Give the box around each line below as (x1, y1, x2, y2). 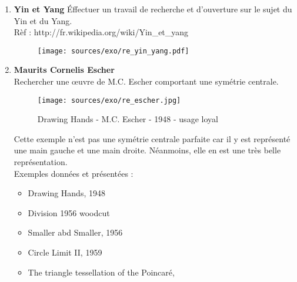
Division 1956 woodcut (28, 206, 110, 219)
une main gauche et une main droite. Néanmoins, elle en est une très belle (14, 144, 281, 156)
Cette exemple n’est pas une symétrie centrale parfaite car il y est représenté (14, 132, 291, 145)
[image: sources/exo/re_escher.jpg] (37, 96, 181, 105)
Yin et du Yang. (14, 14, 72, 26)
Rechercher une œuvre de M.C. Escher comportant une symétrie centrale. (14, 75, 279, 88)
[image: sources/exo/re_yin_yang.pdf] (37, 46, 189, 55)
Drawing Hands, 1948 (28, 187, 105, 199)
